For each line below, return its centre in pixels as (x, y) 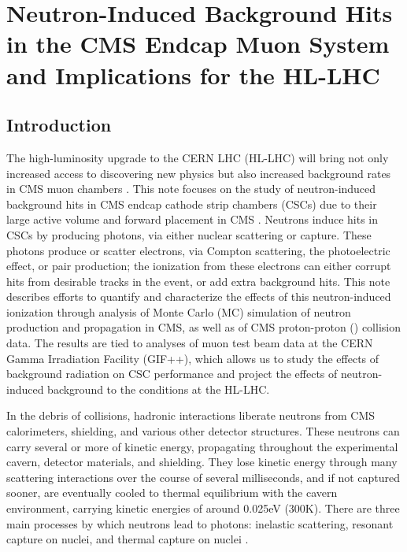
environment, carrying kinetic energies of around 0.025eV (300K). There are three (203, 508)
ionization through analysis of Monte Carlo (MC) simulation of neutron (179, 311)
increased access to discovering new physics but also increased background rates (199, 173)
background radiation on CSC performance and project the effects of (172, 374)
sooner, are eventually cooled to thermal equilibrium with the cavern (172, 493)
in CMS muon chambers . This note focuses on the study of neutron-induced (191, 189)
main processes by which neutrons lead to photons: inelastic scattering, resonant (200, 523)
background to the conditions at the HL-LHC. (159, 389)
